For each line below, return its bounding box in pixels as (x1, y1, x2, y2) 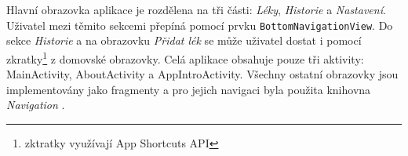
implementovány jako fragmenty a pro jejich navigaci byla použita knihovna (6, 81, 371, 97)
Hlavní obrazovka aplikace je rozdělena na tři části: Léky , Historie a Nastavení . (6, 2, 386, 17)
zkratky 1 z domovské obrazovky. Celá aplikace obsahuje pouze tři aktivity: (6, 48, 364, 67)
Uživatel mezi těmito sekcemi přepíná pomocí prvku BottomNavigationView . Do (6, 16, 393, 33)
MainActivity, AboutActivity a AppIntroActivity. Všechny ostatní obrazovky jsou (6, 66, 399, 82)
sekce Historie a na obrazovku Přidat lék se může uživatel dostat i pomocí (6, 32, 362, 49)
